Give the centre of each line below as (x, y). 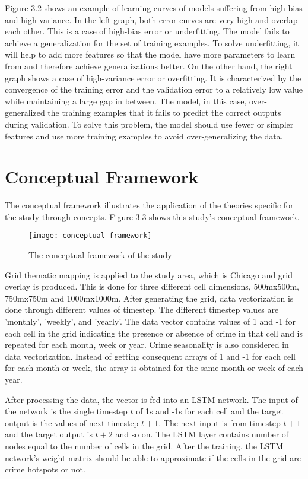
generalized (25, 112)
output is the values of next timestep (72, 422)
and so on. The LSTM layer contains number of (202, 434)
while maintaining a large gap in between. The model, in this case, (126, 101)
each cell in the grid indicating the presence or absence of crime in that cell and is (154, 333)
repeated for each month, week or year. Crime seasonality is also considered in (147, 345)
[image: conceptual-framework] (90, 236)
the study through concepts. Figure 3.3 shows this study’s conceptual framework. (152, 216)
